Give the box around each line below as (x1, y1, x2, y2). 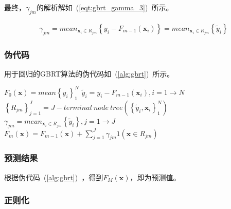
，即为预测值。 (130, 172, 181, 182)
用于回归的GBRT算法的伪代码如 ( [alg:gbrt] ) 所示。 (4, 68, 174, 79)
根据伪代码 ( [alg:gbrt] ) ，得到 (4, 172, 103, 182)
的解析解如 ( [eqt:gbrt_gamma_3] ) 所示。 (36, 2, 173, 12)
